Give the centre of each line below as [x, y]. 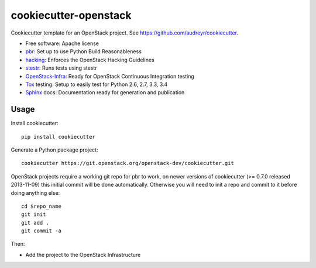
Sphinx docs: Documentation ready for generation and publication [105, 92]
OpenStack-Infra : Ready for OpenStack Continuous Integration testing [110, 76]
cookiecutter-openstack [71, 15]
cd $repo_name [41, 206]
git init [34, 214]
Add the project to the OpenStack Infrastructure [83, 255]
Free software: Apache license [62, 43]
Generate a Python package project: [54, 150]
